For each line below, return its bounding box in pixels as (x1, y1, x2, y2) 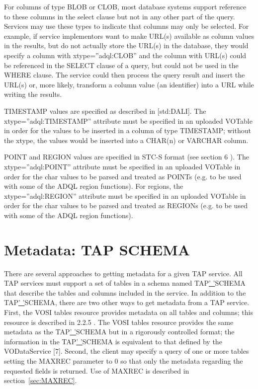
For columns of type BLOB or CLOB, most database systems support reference (4, 1, 247, 11)
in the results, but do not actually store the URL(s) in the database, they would (4, 40, 249, 51)
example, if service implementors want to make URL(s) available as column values (4, 30, 255, 41)
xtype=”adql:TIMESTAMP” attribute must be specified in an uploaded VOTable (4, 115, 253, 126)
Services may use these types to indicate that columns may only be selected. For (4, 21, 249, 31)
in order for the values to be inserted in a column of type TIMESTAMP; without (4, 125, 251, 136)
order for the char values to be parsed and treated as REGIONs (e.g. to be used (4, 200, 248, 211)
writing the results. (4, 89, 62, 99)
